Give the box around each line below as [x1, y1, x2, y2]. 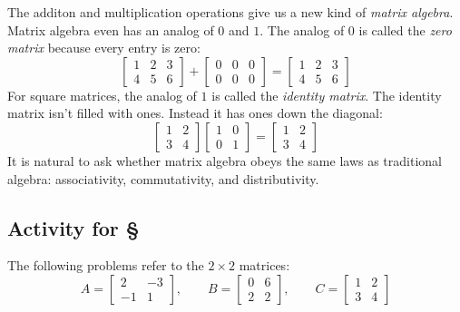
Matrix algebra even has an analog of [7, 20, 214, 39]
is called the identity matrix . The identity [211, 85, 442, 104]
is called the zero [358, 20, 452, 39]
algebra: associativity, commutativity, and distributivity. [7, 169, 319, 188]
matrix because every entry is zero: [7, 38, 201, 57]
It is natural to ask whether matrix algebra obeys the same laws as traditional [7, 151, 442, 170]
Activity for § [7, 213, 140, 241]
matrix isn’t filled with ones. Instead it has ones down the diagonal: [7, 103, 383, 122]
